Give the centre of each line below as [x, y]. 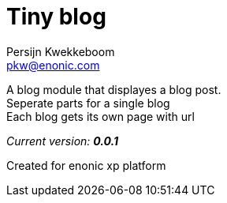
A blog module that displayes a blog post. [114, 89]
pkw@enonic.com [53, 65]
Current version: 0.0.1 [63, 141]
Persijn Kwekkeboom [61, 51]
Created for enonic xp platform [86, 165]
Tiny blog [56, 17]
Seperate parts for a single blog [88, 103]
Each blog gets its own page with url [100, 116]
